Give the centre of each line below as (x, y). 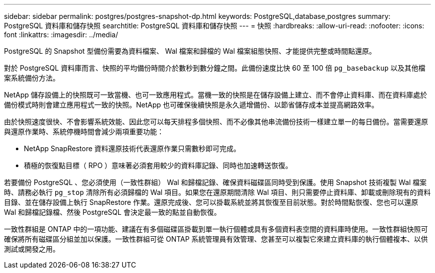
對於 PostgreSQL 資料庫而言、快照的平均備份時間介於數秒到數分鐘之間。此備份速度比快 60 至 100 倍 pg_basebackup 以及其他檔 (215, 68)
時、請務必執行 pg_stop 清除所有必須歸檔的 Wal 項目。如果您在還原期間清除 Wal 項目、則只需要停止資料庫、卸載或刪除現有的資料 (217, 192)
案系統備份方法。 (32, 78)
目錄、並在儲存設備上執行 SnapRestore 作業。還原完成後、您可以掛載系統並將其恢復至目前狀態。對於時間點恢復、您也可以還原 (211, 202)
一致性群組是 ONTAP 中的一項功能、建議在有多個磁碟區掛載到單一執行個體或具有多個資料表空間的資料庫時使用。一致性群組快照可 (216, 229)
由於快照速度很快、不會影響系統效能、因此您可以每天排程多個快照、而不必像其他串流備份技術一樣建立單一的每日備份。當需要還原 (216, 122)
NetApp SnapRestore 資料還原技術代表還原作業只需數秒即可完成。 (132, 148)
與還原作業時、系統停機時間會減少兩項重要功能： (84, 132)
